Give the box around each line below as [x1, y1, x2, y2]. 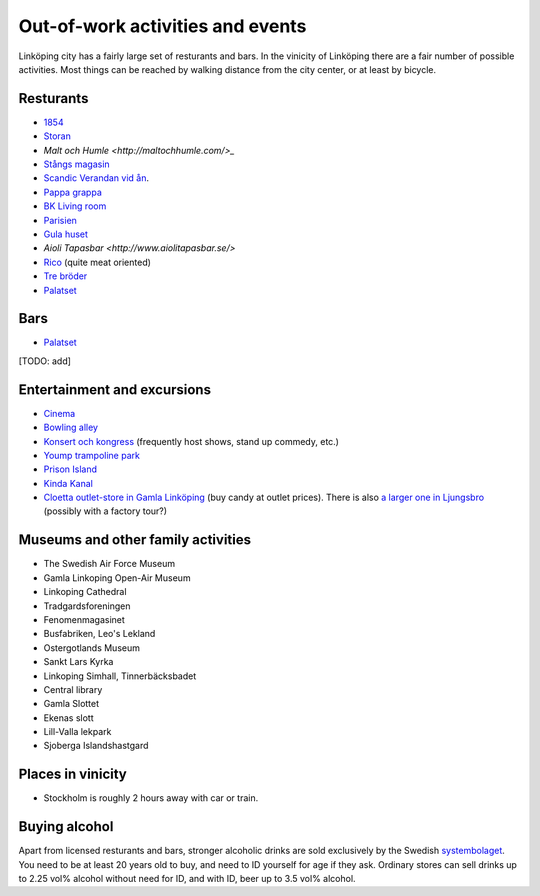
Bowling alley [43, 421, 99, 434]
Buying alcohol [18, 818, 114, 835]
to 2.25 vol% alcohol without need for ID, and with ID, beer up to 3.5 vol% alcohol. [18, 873, 356, 885]
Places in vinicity [18, 766, 127, 783]
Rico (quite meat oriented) [43, 256, 152, 268]
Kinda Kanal [43, 477, 94, 489]
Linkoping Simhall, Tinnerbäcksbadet [43, 670, 197, 682]
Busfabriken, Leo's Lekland [43, 628, 156, 640]
